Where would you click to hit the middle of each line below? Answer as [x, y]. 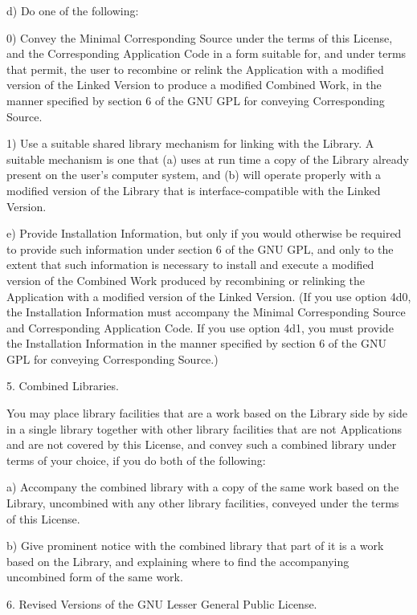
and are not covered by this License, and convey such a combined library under [202, 444]
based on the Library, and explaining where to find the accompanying [178, 561]
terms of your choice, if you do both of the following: [136, 460]
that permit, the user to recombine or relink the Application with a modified [195, 69]
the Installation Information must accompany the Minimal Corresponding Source [206, 312]
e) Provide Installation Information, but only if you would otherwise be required [204, 233]
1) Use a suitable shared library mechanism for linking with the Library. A [190, 143]
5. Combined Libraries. [63, 386]
